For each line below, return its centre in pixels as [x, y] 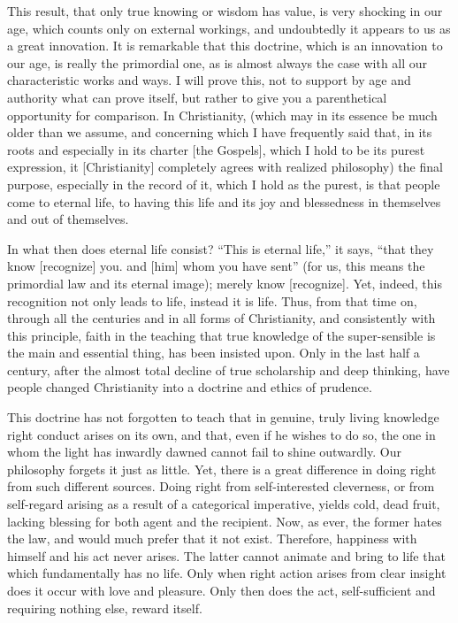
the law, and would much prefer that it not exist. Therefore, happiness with [212, 538]
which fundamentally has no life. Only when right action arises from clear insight [227, 573]
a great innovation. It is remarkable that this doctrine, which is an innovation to [225, 46]
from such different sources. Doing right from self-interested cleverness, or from [221, 486]
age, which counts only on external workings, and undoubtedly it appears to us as [229, 28]
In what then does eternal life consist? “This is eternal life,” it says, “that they [221, 248]
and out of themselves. [68, 219]
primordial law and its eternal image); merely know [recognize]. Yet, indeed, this [225, 283]
